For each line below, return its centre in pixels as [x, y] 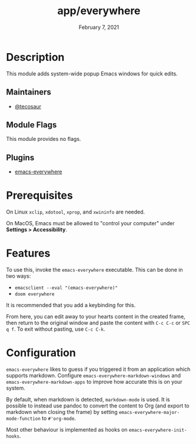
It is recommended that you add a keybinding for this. [71, 305]
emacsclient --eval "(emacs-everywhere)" [66, 288]
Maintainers [29, 92]
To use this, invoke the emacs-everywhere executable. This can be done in [95, 270]
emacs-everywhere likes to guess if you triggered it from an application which [98, 369]
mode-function [24, 419]
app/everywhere [99, 11]
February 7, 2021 [99, 27]
